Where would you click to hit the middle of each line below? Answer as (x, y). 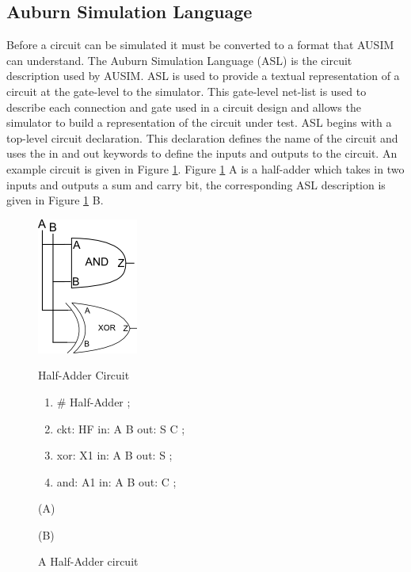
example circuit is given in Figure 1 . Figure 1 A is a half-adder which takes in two (205, 168)
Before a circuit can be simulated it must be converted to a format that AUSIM (200, 45)
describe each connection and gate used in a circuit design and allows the (184, 107)
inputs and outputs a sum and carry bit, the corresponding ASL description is (196, 184)
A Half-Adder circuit (88, 561)
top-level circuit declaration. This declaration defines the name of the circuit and (202, 137)
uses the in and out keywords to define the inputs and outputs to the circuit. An (202, 153)
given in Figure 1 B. (55, 200)
